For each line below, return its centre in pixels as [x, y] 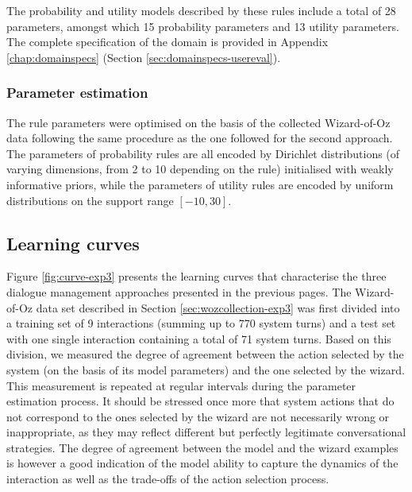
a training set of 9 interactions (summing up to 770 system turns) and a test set [201, 323]
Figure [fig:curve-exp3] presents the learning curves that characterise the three [196, 276]
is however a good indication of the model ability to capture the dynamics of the [202, 463]
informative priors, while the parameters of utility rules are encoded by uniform [200, 184]
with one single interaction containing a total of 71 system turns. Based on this [199, 338]
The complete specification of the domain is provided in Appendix [167, 42]
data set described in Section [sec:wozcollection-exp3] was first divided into [218, 307]
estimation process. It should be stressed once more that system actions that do [200, 401]
